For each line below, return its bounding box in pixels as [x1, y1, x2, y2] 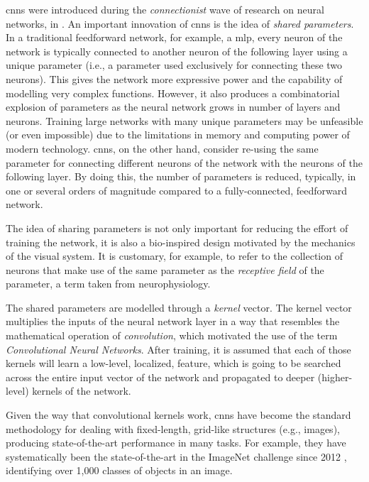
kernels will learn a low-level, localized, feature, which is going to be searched [6, 356, 341, 371]
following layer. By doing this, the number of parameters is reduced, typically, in [6, 169, 356, 184]
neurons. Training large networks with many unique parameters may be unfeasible [6, 113, 363, 128]
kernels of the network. [32, 383, 131, 398]
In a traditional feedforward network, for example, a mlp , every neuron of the [6, 30, 343, 45]
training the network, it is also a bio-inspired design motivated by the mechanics [6, 234, 356, 249]
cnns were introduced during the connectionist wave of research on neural [6, 2, 324, 16]
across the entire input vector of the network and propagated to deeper [6, 369, 315, 384]
